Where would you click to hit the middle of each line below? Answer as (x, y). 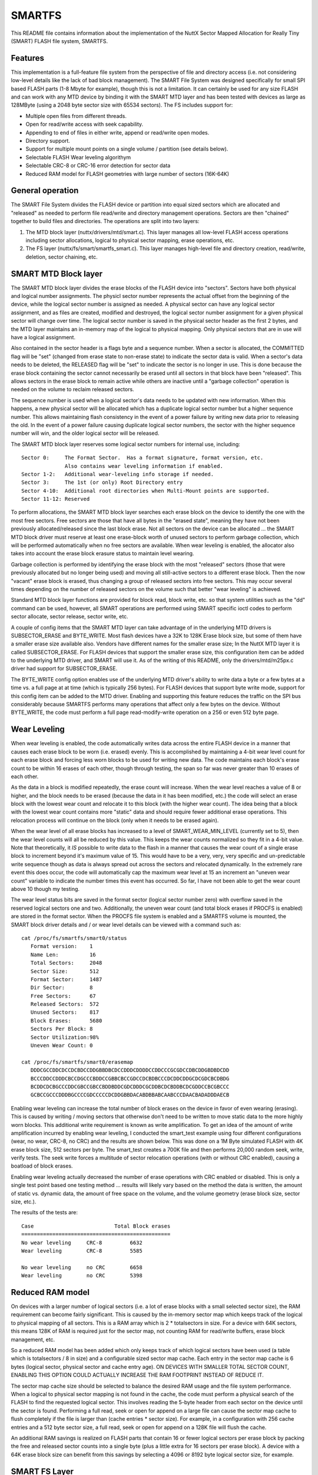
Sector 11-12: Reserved (56, 499)
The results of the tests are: (44, 1212)
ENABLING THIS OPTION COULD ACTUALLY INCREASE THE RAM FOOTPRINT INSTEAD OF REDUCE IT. (138, 1375)
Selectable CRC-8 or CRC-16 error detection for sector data (98, 166)
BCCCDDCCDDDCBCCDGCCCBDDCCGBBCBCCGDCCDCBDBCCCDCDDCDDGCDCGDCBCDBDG (130, 1079)
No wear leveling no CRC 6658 (82, 1267)
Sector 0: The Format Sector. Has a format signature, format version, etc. (143, 458)
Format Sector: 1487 (66, 979)
